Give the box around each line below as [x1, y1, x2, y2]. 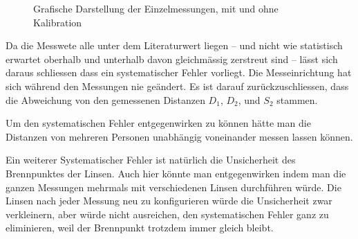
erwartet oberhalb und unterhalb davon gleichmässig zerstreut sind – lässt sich [6, 51, 338, 66]
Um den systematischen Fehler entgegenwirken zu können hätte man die [6, 116, 311, 130]
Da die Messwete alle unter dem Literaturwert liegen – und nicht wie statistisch [6, 38, 343, 53]
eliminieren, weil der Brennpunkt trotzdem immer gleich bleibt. [6, 220, 274, 235]
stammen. [276, 92, 318, 107]
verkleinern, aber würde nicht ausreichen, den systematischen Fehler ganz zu [6, 206, 329, 221]
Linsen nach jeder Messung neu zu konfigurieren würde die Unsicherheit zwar [6, 193, 332, 208]
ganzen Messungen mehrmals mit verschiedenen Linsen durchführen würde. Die [6, 179, 341, 194]
